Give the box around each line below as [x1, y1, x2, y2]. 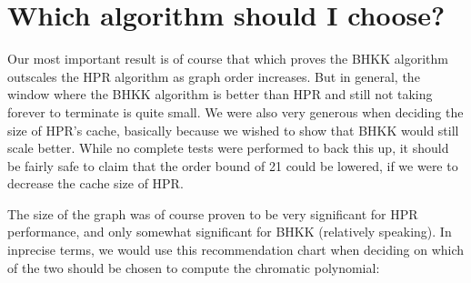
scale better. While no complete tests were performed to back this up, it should [7, 138, 449, 157]
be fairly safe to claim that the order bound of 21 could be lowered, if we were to [7, 156, 458, 175]
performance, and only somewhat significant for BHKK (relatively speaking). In [7, 222, 452, 241]
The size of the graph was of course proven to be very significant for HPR [7, 204, 418, 223]
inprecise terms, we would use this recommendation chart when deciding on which [7, 240, 465, 259]
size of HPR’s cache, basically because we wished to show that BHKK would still [7, 120, 459, 139]
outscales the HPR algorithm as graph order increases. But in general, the [7, 66, 420, 86]
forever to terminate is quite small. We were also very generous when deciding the [7, 102, 464, 121]
